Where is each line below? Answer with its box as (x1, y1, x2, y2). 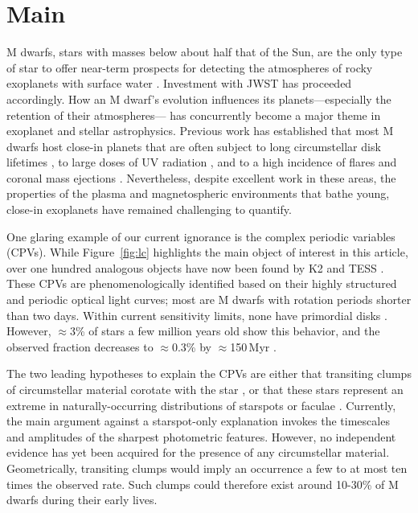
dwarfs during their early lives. (6, 491, 158, 508)
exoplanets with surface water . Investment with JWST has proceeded (6, 75, 352, 92)
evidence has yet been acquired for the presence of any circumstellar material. (6, 444, 390, 461)
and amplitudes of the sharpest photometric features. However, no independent (6, 428, 396, 445)
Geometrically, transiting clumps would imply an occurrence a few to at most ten (6, 459, 408, 476)
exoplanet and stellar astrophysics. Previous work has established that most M (6, 122, 394, 139)
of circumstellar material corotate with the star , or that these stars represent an (6, 381, 404, 397)
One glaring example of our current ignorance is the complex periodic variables (6, 228, 395, 244)
